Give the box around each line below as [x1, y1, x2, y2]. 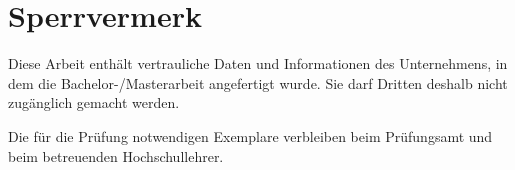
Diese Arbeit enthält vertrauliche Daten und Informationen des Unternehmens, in [8, 53, 508, 74]
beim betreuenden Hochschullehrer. [8, 145, 224, 166]
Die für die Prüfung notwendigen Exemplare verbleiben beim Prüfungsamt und [8, 125, 493, 146]
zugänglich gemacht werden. [8, 92, 180, 113]
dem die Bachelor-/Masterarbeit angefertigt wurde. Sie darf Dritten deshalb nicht [8, 72, 508, 93]
